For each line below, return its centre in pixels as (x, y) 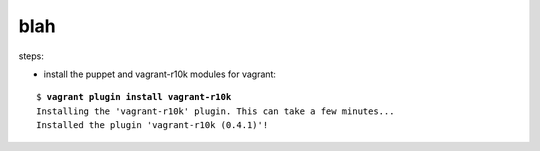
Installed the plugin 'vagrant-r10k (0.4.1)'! (152, 125)
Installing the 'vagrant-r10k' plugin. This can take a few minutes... (215, 111)
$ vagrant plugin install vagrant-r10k (134, 97)
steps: (31, 56)
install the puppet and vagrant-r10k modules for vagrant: (160, 74)
